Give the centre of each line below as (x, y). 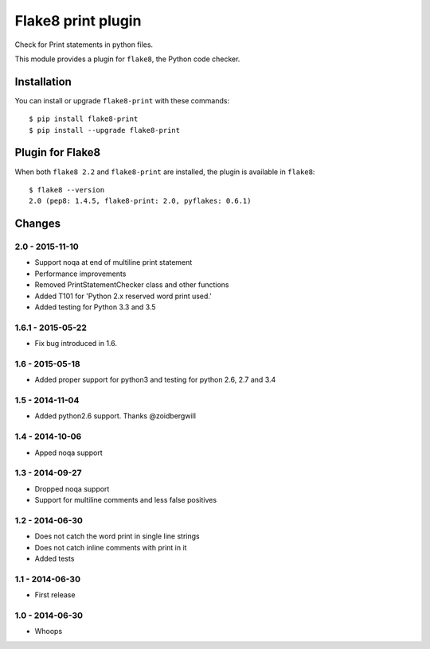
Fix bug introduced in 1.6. (76, 344)
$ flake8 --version (67, 190)
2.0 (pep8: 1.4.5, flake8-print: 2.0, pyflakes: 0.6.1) (140, 201)
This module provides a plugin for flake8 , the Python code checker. (127, 59)
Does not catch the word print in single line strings (117, 536)
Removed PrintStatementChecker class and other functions (132, 285)
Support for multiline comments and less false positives (126, 500)
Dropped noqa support (72, 488)
